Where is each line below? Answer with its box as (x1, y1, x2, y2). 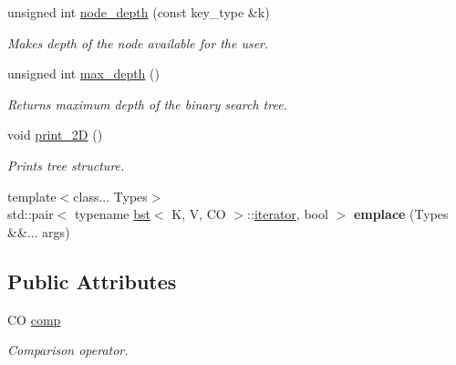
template (7, 186, 57, 205)
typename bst (75, 204, 150, 224)
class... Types (73, 186, 148, 205)
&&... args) (7, 222, 70, 241)
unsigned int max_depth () (7, 64, 160, 83)
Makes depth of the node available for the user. (7, 33, 269, 52)
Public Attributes (7, 266, 177, 295)
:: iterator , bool (247, 204, 328, 224)
